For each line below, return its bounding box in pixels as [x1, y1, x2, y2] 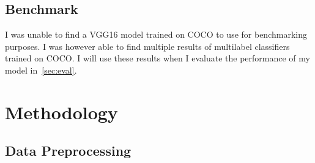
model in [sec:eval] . [5, 63, 77, 76]
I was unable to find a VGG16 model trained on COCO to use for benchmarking [5, 28, 307, 41]
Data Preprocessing [5, 141, 132, 160]
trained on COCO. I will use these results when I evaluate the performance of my [5, 52, 310, 64]
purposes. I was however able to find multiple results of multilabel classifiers [5, 40, 290, 52]
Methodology [5, 99, 118, 124]
